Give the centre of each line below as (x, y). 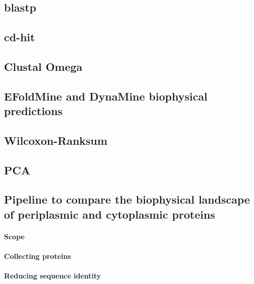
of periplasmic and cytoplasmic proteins (110, 214)
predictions (33, 111)
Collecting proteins (38, 256)
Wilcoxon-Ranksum (56, 140)
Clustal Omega (43, 66)
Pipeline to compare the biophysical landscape (127, 199)
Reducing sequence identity (53, 276)
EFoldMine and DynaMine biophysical (106, 96)
